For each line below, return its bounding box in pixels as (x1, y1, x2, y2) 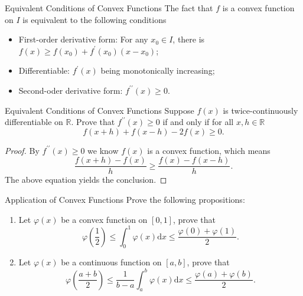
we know (87, 144, 119, 156)
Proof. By (5, 144, 40, 156)
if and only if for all (162, 116, 234, 128)
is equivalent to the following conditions (22, 13, 167, 25)
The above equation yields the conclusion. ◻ (5, 173, 167, 186)
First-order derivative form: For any (18, 33, 148, 45)
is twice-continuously (223, 104, 298, 116)
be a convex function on (61, 213, 148, 225)
